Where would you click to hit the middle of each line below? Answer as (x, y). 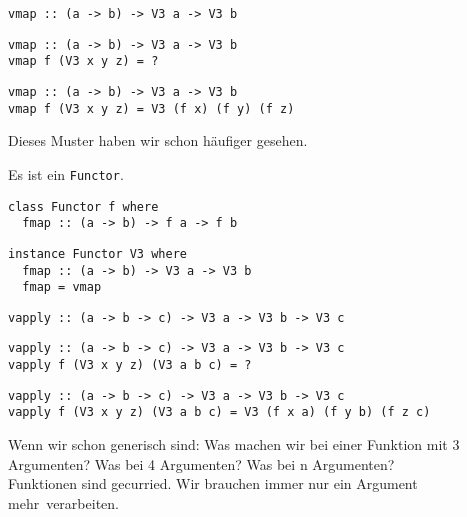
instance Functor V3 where (97, 253)
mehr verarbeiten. (63, 502)
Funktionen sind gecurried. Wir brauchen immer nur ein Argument (213, 483)
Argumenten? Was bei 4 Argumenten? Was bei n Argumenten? (201, 463)
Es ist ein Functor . (66, 173)
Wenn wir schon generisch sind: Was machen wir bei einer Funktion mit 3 (234, 444)
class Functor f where (83, 206)
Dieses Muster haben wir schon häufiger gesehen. (158, 140)
